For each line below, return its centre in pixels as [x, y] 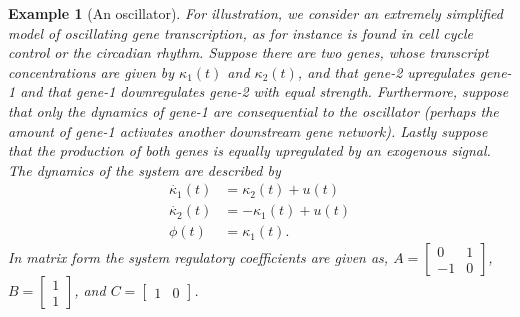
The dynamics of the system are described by [144, 169]
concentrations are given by [91, 71]
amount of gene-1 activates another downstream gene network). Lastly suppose [248, 130]
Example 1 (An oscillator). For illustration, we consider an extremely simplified [255, 13]
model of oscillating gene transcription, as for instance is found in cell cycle [241, 32]
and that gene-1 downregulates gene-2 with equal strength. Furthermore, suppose [264, 91]
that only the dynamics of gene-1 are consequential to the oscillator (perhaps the [253, 110]
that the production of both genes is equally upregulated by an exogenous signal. [249, 150]
